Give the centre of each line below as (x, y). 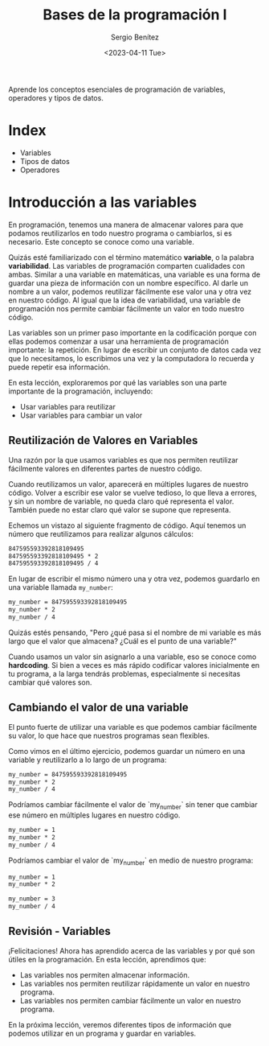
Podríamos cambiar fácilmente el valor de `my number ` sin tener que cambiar (133, 806)
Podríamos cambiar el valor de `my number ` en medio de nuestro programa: (131, 861)
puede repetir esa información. (59, 367)
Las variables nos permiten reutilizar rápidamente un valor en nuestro (135, 983)
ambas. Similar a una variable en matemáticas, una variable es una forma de (134, 274)
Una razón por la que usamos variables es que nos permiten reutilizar (123, 459)
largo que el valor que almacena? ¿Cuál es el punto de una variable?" (122, 640)
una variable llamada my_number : (61, 587)
